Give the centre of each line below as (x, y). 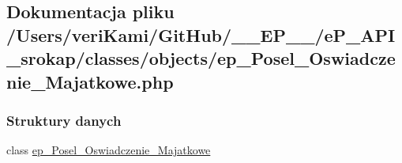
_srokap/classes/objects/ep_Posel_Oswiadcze (201, 58)
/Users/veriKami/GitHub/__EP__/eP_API (201, 34)
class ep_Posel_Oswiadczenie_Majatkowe (109, 150)
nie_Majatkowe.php (90, 81)
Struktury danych (64, 120)
